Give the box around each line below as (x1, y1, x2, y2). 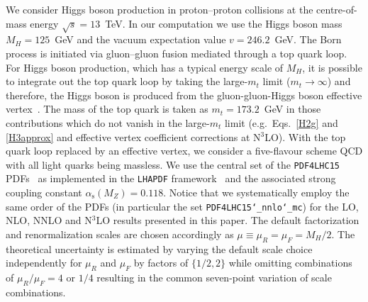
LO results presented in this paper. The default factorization (96, 213, 359, 228)
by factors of (133, 255, 189, 270)
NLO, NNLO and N (6, 213, 92, 228)
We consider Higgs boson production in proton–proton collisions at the (6, 2, 313, 16)
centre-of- (316, 2, 357, 16)
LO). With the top (264, 129, 346, 144)
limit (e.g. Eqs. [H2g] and (224, 115, 338, 130)
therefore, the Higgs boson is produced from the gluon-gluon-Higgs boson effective (6, 87, 362, 102)
